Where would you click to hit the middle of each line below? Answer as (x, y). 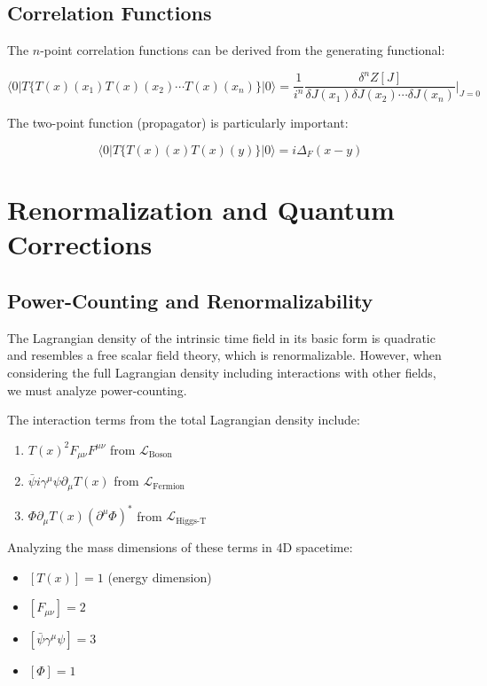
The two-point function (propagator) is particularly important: (178, 123)
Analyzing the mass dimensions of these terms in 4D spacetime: (180, 547)
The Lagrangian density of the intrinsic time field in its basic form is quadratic (221, 337)
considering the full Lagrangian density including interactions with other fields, (222, 372)
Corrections (80, 244)
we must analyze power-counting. (97, 390)
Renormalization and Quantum (201, 210)
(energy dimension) (160, 577)
